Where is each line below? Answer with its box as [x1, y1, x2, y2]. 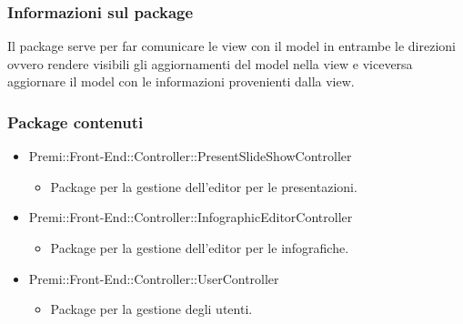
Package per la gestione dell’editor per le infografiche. [50, 238, 349, 257]
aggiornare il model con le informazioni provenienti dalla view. [7, 72, 355, 91]
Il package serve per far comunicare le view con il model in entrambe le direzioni [7, 36, 456, 56]
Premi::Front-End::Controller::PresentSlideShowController [28, 147, 352, 166]
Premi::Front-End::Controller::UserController [28, 268, 279, 288]
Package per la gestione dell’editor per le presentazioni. [50, 177, 357, 196]
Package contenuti [7, 110, 144, 133]
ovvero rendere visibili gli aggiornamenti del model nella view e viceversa [7, 54, 413, 73]
